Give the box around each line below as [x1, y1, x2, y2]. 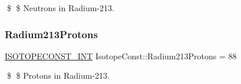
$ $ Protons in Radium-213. [6, 69, 110, 82]
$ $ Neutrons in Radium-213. [6, 2, 114, 14]
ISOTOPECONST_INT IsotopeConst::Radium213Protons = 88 [5, 49, 237, 62]
